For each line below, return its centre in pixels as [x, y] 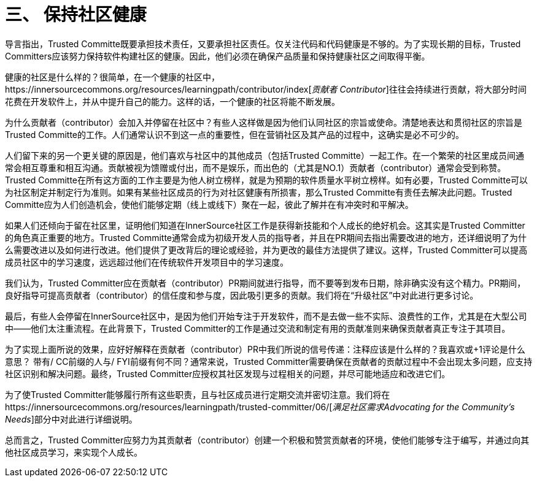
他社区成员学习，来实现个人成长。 [74, 452]
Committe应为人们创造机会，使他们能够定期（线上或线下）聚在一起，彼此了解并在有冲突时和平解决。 [209, 204]
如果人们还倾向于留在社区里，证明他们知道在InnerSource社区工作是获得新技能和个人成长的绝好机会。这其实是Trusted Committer [265, 225]
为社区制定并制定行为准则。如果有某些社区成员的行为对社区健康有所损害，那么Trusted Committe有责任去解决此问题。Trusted [259, 192]
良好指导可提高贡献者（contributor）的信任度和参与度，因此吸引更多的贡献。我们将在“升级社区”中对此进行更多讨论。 [242, 295]
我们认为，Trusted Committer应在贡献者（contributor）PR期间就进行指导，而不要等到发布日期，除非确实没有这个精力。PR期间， [265, 283]
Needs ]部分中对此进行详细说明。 [71, 419]
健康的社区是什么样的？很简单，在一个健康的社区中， [112, 77]
